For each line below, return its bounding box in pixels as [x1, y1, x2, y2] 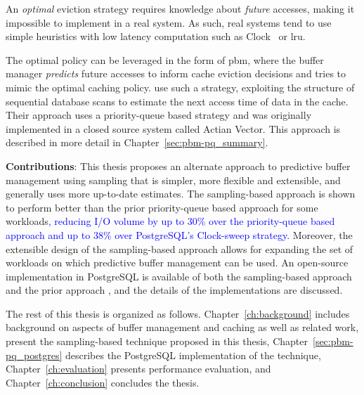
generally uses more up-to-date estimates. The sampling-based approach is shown [6, 186, 356, 201]
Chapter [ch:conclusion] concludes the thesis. [6, 375, 200, 389]
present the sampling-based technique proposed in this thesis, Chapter [6, 334, 308, 349]
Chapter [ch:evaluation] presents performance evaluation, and [6, 361, 271, 376]
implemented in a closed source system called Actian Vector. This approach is [6, 121, 341, 136]
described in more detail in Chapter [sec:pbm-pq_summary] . [6, 135, 268, 150]
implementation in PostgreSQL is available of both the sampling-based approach [6, 268, 352, 283]
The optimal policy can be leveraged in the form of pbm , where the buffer [6, 52, 324, 67]
